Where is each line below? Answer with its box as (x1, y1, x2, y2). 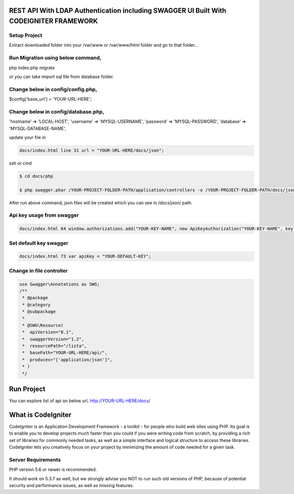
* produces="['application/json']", (22, 357, 113, 362)
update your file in (9, 134, 46, 140)
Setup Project (9, 32, 43, 39)
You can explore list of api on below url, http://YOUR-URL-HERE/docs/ (9, 398, 150, 404)
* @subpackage (22, 309, 56, 314)
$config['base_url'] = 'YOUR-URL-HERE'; (9, 96, 92, 102)
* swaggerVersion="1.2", (22, 336, 84, 342)
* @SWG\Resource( (22, 322, 64, 328)
